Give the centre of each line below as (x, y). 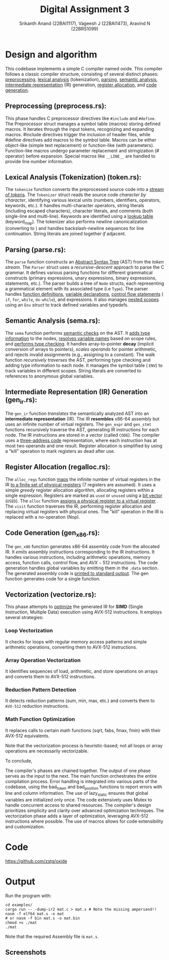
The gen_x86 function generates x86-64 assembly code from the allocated (82, 546)
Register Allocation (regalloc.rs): (58, 467)
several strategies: (24, 618)
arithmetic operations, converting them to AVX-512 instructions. (71, 647)
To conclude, (19, 760)
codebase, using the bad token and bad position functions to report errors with (84, 787)
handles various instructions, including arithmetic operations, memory (78, 557)
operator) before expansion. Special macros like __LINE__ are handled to (80, 156)
